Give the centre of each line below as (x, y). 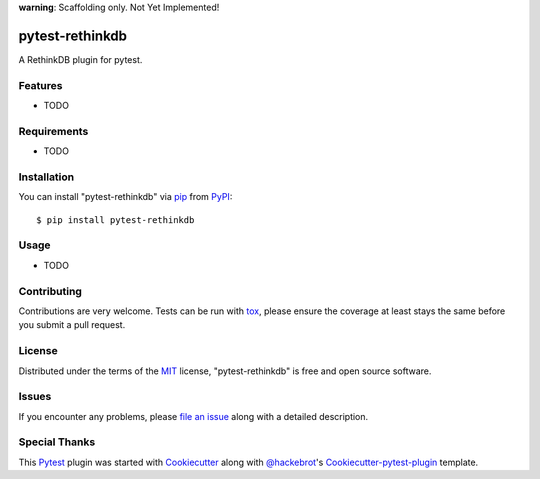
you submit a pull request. (72, 325)
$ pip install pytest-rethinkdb (115, 219)
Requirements (53, 131)
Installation (46, 177)
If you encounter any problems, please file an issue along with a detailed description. (193, 416)
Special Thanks (57, 442)
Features (40, 85)
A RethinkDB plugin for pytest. (80, 59)
